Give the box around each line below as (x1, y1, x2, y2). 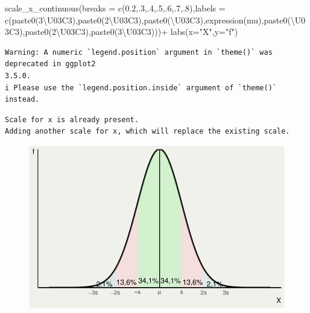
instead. (5, 95, 40, 104)
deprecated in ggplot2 (5, 60, 96, 69)
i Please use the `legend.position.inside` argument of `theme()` (5, 83, 277, 92)
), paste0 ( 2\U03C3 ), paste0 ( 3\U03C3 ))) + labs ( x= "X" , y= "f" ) (19, 25, 238, 38)
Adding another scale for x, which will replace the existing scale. (5, 127, 290, 136)
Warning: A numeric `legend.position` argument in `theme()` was (5, 48, 273, 57)
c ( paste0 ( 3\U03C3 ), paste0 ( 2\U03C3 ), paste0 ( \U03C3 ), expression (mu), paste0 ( (5, 13, 291, 26)
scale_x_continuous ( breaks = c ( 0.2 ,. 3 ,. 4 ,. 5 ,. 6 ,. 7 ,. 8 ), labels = (5, 2, 226, 14)
